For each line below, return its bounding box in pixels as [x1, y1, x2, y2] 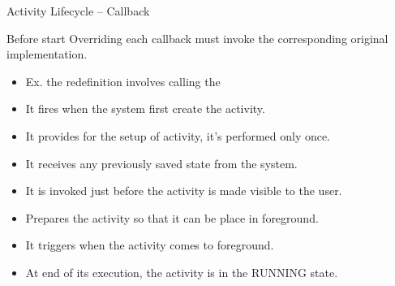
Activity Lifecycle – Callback [6, 2, 150, 19]
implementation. [6, 45, 88, 63]
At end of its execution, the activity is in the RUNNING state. [25, 263, 338, 280]
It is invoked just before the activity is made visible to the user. [25, 182, 342, 199]
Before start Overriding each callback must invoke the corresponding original [6, 29, 389, 46]
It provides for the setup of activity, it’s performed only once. [25, 127, 331, 144]
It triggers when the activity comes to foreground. [25, 236, 274, 253]
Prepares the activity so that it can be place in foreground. [25, 209, 319, 226]
